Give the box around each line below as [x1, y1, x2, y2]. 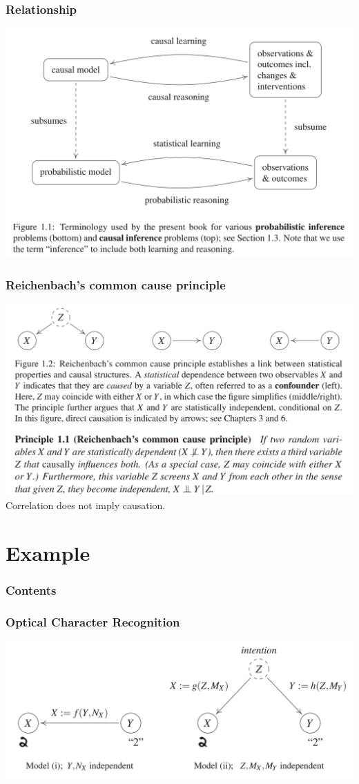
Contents [6, 582, 57, 599]
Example [6, 539, 90, 567]
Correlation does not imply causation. [6, 498, 166, 513]
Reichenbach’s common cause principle [6, 276, 226, 294]
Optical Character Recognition [6, 613, 180, 631]
